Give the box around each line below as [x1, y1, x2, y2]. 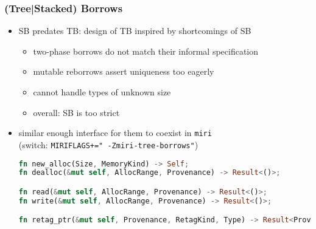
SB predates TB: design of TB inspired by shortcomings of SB [18, 24, 251, 37]
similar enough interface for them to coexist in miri [18, 126, 212, 139]
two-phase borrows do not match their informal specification [33, 44, 259, 57]
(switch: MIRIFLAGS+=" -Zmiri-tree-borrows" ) [18, 138, 198, 151]
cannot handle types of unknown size [33, 86, 171, 98]
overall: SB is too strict [33, 106, 120, 118]
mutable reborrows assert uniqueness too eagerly [33, 65, 214, 78]
